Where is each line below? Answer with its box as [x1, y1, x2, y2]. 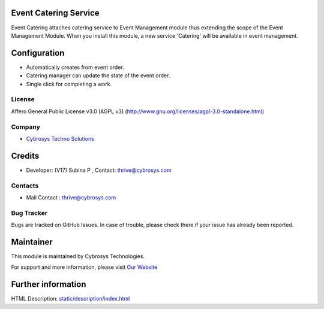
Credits [11, 150, 40, 161]
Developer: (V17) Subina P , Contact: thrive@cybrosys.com [26, 166, 172, 174]
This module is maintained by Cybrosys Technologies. [11, 252, 145, 260]
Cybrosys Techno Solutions [26, 135, 94, 142]
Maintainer [11, 237, 53, 247]
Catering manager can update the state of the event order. [26, 72, 170, 79]
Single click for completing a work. [26, 80, 112, 87]
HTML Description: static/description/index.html [11, 295, 130, 302]
